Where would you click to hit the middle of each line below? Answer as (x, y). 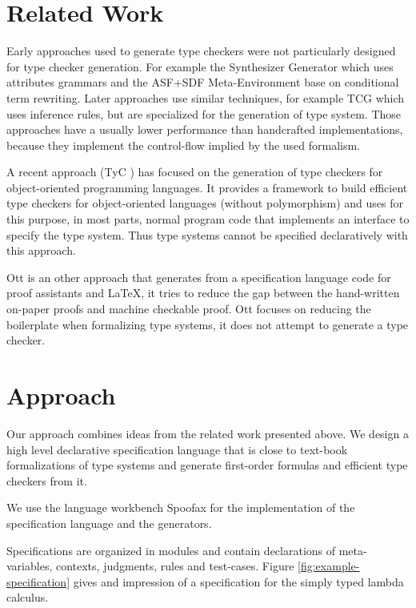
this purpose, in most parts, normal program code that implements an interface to (208, 219)
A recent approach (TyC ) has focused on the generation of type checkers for (195, 172)
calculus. (28, 597)
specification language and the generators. (109, 523)
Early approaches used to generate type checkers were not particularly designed (201, 51)
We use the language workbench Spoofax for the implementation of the (181, 507)
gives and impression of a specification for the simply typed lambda (238, 581)
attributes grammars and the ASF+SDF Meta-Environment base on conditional (203, 82)
